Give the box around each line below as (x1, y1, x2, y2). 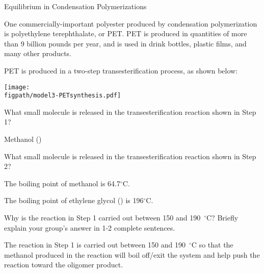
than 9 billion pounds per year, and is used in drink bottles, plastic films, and (4, 38, 247, 48)
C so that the (191, 239, 233, 250)
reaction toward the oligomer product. (4, 259, 123, 270)
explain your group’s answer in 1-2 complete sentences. (4, 222, 175, 233)
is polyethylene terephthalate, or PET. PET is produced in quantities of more (4, 28, 247, 39)
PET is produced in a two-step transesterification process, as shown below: (4, 65, 238, 76)
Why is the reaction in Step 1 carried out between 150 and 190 (4, 212, 201, 223)
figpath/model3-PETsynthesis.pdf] (4, 92, 121, 100)
